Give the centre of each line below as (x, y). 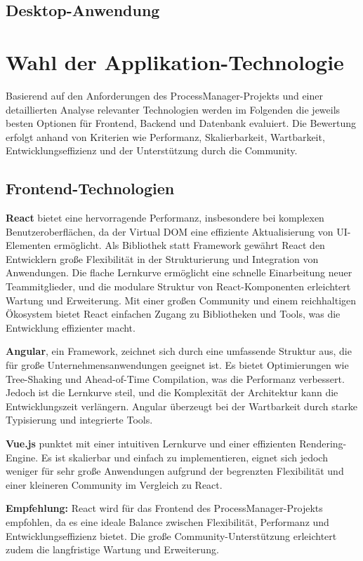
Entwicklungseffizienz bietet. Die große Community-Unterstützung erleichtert (171, 535)
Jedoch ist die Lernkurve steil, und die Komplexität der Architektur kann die (172, 392)
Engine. (22, 457)
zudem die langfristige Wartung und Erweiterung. (112, 549)
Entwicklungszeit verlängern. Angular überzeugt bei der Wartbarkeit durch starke (181, 406)
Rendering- (323, 443)
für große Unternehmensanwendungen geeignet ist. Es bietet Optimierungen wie (177, 365)
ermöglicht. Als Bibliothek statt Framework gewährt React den (190, 245)
